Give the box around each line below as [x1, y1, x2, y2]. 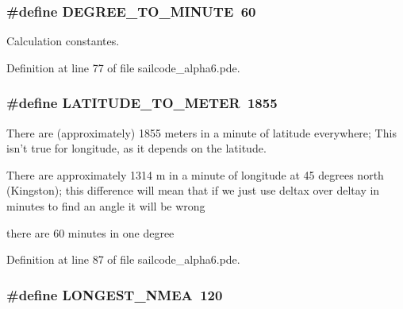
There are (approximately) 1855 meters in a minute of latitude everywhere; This [6, 124, 397, 141]
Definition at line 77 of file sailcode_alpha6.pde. [6, 59, 240, 75]
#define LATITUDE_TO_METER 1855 [6, 93, 278, 113]
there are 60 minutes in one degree [6, 224, 175, 241]
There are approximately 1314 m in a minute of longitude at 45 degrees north [6, 166, 384, 183]
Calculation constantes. [6, 33, 120, 49]
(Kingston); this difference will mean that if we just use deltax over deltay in [6, 182, 380, 199]
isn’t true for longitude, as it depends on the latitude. [6, 140, 267, 156]
